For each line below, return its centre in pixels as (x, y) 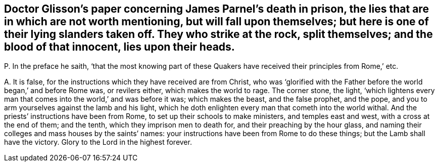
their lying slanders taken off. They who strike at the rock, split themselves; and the (218, 34)
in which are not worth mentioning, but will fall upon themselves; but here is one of (216, 22)
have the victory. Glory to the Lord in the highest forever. (98, 142)
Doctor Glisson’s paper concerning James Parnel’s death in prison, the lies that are (216, 9)
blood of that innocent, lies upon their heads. (119, 47)
